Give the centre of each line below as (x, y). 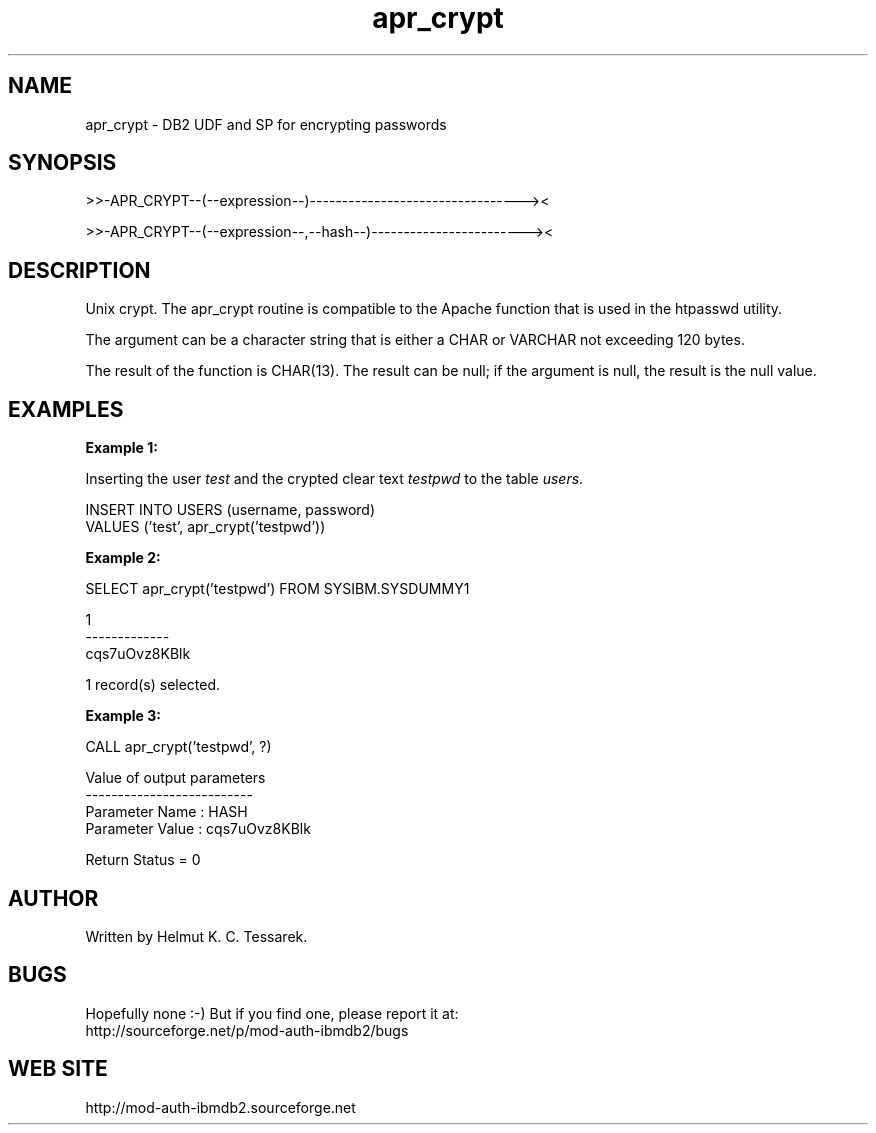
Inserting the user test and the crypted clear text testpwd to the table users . (334, 479)
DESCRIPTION (79, 270)
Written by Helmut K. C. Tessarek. (196, 936)
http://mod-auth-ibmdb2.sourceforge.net (220, 1107)
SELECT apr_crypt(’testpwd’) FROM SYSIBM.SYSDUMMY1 (277, 589)
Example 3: (123, 716)
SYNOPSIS (62, 163)
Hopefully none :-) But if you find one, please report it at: (272, 1013)
